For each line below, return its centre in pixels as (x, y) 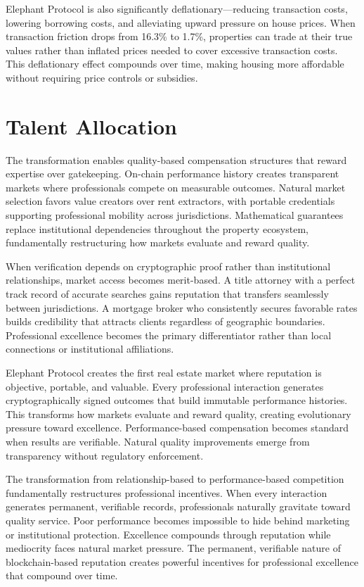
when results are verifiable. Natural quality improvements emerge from (158, 441)
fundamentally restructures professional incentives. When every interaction (167, 492)
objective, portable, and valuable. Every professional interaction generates (165, 386)
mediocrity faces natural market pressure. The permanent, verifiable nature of (173, 548)
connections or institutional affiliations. (90, 349)
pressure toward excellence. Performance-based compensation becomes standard (177, 428)
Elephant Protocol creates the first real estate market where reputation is (164, 372)
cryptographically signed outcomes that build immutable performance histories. (177, 400)
